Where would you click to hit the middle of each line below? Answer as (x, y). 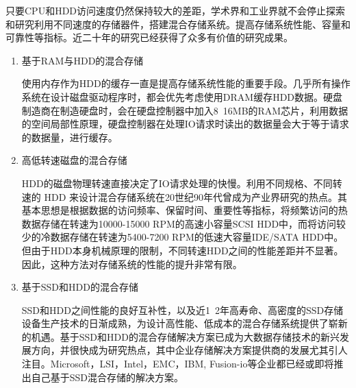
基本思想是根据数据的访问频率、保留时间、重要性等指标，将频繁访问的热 (185, 210)
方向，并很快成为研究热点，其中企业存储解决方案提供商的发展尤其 (180, 350)
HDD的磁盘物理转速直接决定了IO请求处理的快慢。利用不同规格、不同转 (182, 183)
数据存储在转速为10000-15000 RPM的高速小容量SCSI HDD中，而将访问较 (184, 223)
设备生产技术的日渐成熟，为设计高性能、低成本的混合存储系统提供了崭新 (185, 323)
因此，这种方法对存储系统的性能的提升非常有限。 (132, 264)
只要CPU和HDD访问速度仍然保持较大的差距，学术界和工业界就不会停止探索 (176, 10)
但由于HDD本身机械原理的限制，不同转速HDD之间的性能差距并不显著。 (182, 250)
